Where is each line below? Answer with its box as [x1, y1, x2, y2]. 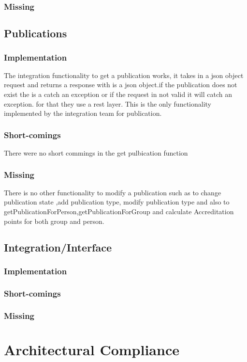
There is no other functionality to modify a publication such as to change [4, 187, 221, 197]
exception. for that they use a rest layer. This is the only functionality [4, 98, 211, 109]
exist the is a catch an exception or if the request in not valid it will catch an [4, 89, 232, 99]
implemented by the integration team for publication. [4, 108, 162, 118]
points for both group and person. [4, 216, 104, 226]
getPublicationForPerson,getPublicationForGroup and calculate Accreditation [4, 206, 234, 217]
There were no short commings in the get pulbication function [4, 148, 188, 158]
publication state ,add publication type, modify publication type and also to [4, 197, 230, 207]
